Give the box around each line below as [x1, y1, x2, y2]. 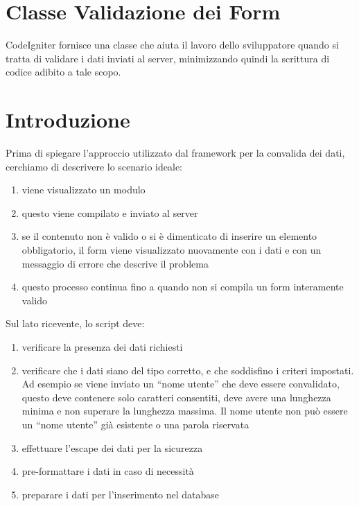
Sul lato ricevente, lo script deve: [6, 316, 145, 331]
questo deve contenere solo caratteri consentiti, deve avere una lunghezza [21, 390, 331, 404]
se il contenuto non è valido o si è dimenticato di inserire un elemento [21, 229, 317, 243]
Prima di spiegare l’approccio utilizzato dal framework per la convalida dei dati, [6, 146, 345, 160]
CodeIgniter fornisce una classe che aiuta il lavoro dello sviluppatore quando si [6, 37, 339, 52]
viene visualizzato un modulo [21, 182, 146, 197]
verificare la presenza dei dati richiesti [21, 339, 183, 354]
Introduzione [6, 105, 130, 134]
